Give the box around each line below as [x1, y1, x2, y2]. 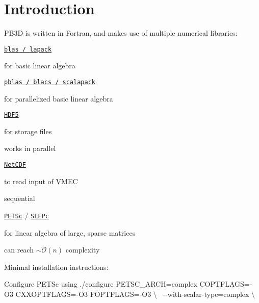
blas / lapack [4, 45, 52, 53]
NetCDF [4, 161, 26, 169]
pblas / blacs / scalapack [4, 78, 95, 86]
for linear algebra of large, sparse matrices [4, 227, 136, 238]
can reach [4, 244, 34, 255]
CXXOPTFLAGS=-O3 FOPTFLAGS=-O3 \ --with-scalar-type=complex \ [15, 288, 255, 299]
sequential [4, 193, 35, 204]
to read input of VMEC [4, 175, 78, 186]
